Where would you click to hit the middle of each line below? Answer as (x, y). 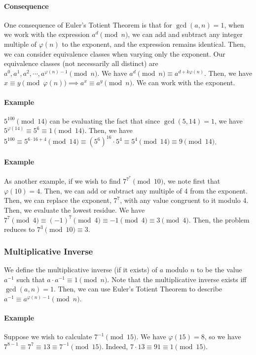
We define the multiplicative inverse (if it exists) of (81, 270)
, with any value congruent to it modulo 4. (184, 200)
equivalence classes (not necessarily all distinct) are (81, 63)
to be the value (219, 270)
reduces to (19, 229)
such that (31, 279)
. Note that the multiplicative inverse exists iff (177, 279)
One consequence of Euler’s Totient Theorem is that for (88, 24)
